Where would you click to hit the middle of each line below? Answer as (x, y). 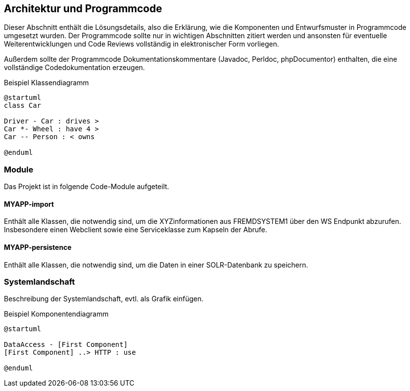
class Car (23, 106)
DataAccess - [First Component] (66, 345)
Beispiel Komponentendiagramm (56, 314)
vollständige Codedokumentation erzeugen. (75, 68)
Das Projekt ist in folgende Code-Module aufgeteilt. (87, 187)
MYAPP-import (29, 204)
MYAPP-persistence (38, 247)
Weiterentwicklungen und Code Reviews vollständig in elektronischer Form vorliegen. (142, 44)
